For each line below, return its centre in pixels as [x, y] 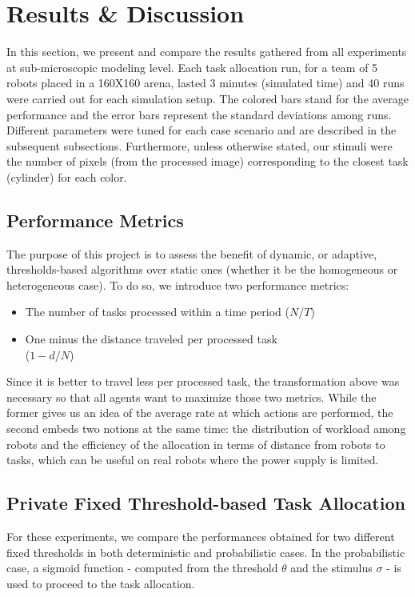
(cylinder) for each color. [67, 176]
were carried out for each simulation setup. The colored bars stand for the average [208, 98]
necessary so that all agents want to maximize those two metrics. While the [192, 397]
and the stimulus [331, 568]
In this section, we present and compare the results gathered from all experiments [207, 52]
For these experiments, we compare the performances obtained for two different [201, 536]
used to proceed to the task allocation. [101, 583]
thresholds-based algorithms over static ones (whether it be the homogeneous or [202, 269]
